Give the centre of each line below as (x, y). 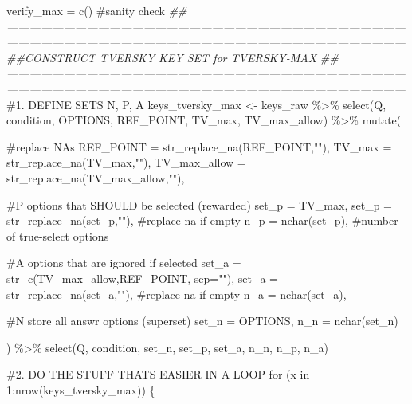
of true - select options (58, 235)
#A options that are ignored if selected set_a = (124, 263)
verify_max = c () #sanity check (86, 10)
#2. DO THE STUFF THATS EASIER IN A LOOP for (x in (158, 374)
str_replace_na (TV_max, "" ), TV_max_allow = (126, 162)
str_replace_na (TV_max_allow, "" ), (96, 177)
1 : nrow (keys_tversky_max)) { (81, 389)
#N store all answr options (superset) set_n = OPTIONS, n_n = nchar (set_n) (202, 321)
